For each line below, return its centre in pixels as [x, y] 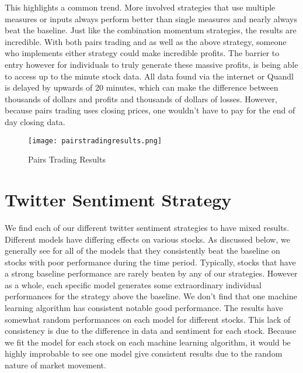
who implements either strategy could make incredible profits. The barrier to [142, 53]
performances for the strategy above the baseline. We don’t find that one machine [151, 296]
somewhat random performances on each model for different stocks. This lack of [148, 319]
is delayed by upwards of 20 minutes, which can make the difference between [142, 87]
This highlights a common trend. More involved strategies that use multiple [140, 7]
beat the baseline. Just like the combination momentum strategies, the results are [151, 30]
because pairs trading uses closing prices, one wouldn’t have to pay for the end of [150, 110]
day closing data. [35, 121]
